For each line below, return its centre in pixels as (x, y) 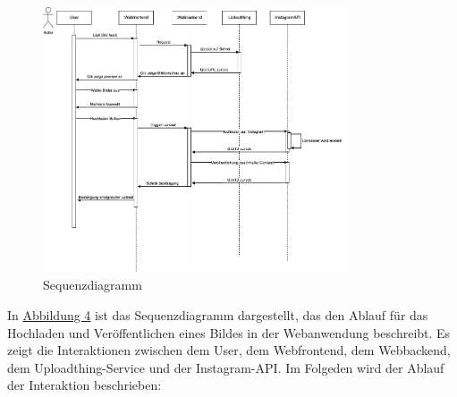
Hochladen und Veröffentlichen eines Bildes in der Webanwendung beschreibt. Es (229, 332)
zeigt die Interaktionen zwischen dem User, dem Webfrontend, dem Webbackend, (229, 350)
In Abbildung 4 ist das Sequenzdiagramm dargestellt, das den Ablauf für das (218, 315)
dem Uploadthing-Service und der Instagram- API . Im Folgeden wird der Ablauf (226, 367)
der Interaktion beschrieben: (85, 385)
